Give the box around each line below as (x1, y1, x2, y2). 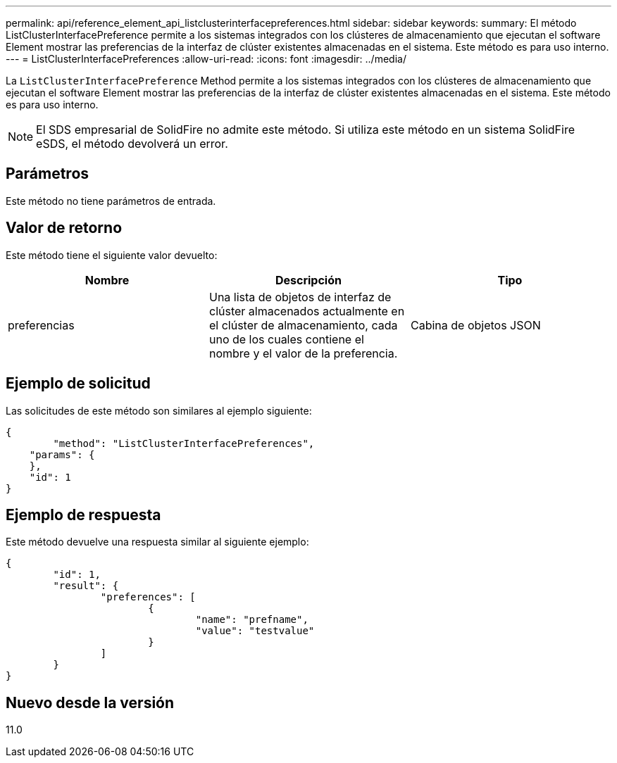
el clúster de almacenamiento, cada (208, 317, 398, 332)
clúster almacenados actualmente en (208, 303, 405, 318)
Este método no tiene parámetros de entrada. (6, 194, 216, 207)
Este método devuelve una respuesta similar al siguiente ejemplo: (6, 536, 309, 548)
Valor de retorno (6, 219, 123, 237)
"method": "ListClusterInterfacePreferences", (53, 437, 315, 449)
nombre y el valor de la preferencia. (208, 346, 398, 360)
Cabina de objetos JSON (410, 317, 541, 332)
